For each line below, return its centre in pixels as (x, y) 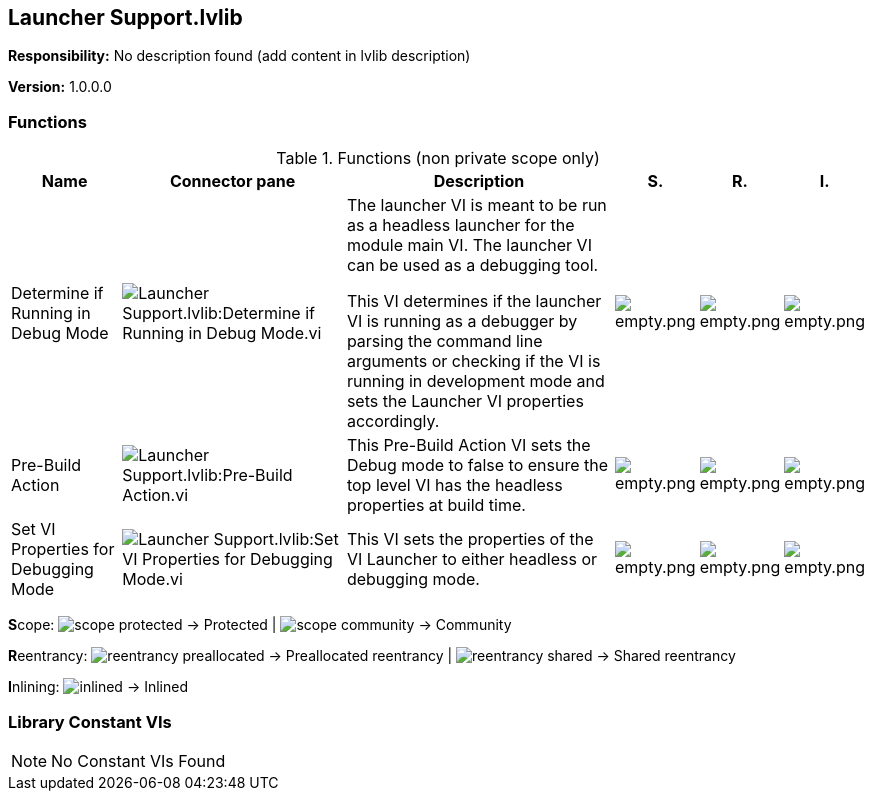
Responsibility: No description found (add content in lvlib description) (239, 56)
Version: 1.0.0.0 (60, 87)
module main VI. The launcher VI (469, 245)
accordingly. (393, 421)
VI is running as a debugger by (462, 321)
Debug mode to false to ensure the (477, 465)
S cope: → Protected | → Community (260, 625)
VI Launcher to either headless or (471, 559)
